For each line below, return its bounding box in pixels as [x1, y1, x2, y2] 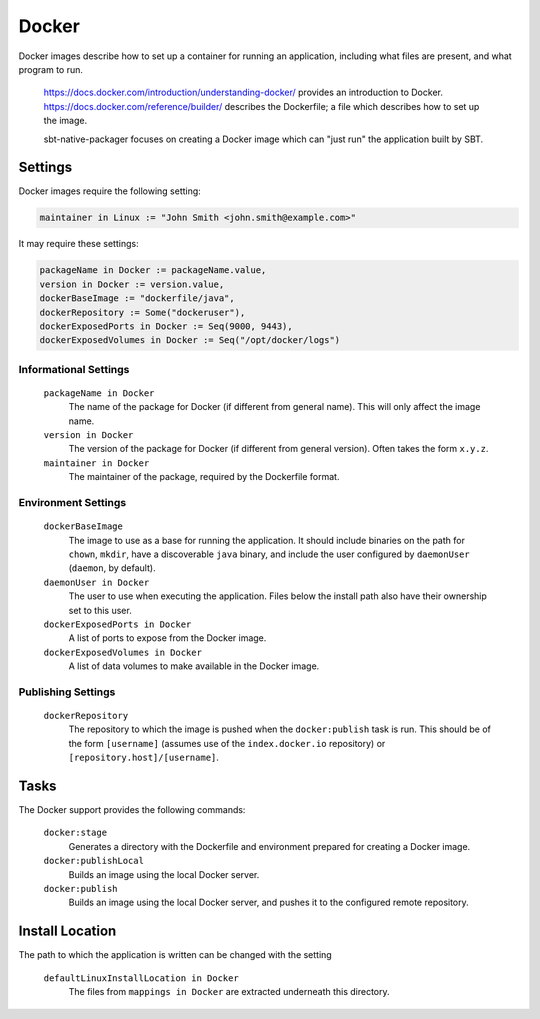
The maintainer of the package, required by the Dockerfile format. [68, 471, 340, 483]
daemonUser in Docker [43, 576, 150, 588]
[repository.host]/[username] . [68, 751, 220, 764]
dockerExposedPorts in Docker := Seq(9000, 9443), [39, 320, 294, 332]
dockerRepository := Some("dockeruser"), [39, 306, 246, 318]
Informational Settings [18, 362, 130, 376]
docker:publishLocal [43, 855, 145, 867]
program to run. [18, 63, 84, 75]
